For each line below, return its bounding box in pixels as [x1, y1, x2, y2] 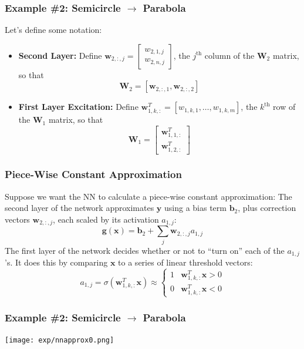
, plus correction [238, 202, 296, 214]
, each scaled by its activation [53, 213, 159, 225]
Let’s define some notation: [5, 24, 102, 36]
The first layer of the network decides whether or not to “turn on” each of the [5, 244, 285, 256]
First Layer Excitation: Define [18, 100, 139, 113]
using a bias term [164, 202, 227, 214]
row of [273, 100, 296, 113]
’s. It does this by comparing [5, 256, 108, 269]
